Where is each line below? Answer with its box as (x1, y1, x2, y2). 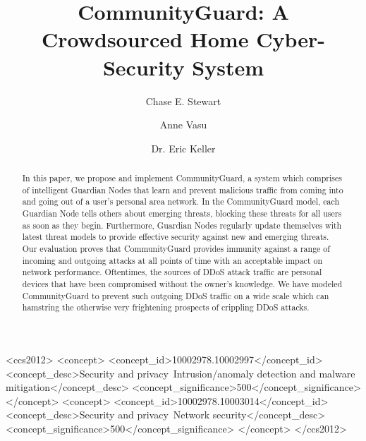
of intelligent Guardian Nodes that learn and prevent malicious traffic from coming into (22, 183, 343, 195)
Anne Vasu (159, 117, 207, 132)
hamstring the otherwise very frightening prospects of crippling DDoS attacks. (22, 301, 310, 313)
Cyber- (256, 25, 325, 54)
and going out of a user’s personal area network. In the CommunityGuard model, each (22, 195, 340, 207)
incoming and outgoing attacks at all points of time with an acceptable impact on (22, 254, 323, 266)
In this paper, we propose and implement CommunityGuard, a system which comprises (22, 172, 342, 184)
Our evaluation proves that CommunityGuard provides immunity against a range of (22, 243, 330, 255)
